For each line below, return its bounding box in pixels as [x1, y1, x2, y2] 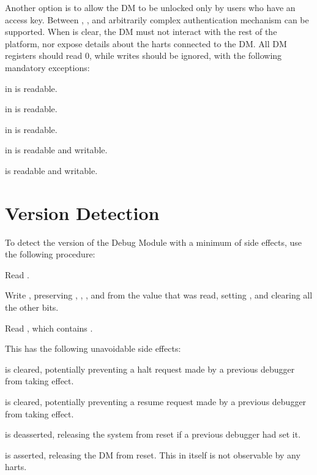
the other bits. [5, 301, 59, 314]
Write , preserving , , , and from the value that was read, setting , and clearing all [5, 289, 313, 302]
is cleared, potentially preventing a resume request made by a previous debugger [5, 395, 307, 408]
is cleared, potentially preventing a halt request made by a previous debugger [5, 362, 295, 375]
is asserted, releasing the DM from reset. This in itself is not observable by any [5, 448, 300, 461]
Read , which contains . [5, 321, 93, 334]
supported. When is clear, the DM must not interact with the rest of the [5, 25, 277, 38]
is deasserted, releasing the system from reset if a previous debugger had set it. [5, 428, 301, 441]
